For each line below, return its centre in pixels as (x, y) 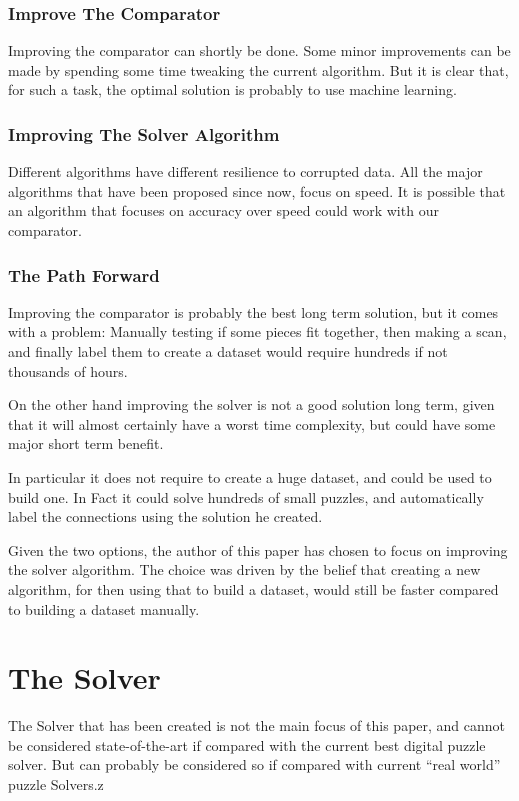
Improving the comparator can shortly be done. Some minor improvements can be (259, 50)
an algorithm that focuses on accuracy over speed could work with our (223, 210)
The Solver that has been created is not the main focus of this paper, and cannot (257, 725)
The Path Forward (84, 274)
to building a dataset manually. (104, 608)
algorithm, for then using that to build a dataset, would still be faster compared (253, 588)
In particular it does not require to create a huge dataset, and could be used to (250, 476)
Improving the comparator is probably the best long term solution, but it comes (253, 311)
